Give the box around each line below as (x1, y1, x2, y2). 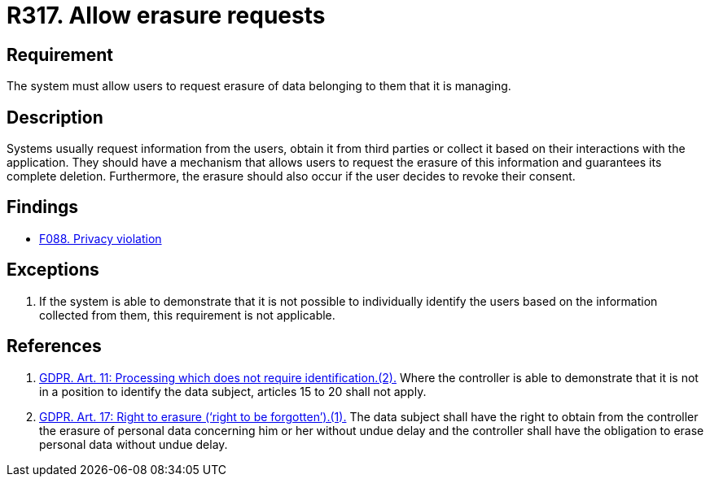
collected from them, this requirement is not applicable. (39, 307, 335, 322)
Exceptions (7, 259, 99, 281)
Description (7, 107, 103, 128)
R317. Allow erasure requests (7, 2, 326, 29)
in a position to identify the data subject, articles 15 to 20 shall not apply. (39, 384, 427, 398)
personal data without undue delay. (39, 437, 228, 451)
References (7, 336, 102, 357)
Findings (7, 197, 79, 218)
